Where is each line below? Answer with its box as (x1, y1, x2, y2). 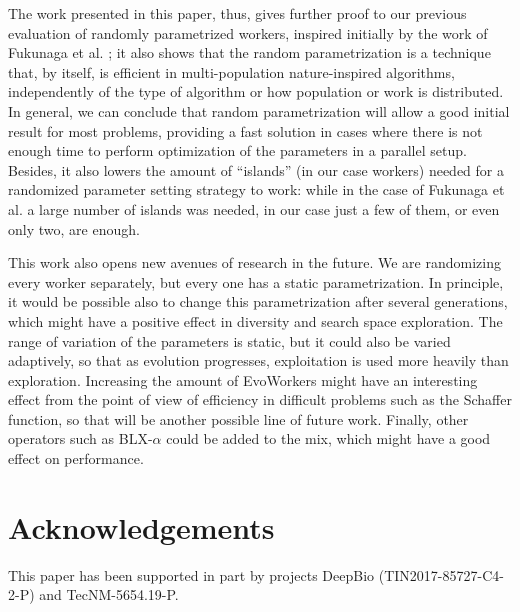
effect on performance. (8, 448, 144, 469)
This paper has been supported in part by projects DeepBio (8, 564, 375, 585)
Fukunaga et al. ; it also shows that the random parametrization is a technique (8, 42, 491, 63)
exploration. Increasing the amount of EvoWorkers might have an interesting (8, 369, 478, 390)
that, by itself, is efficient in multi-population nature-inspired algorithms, (8, 61, 455, 82)
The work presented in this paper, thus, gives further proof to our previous (8, 3, 467, 23)
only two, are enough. (8, 218, 140, 239)
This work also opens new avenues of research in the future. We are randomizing (8, 252, 501, 273)
